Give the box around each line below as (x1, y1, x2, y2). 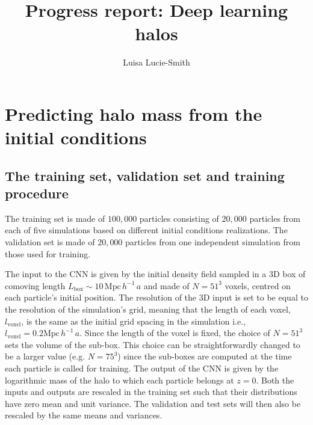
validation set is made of (5, 236, 95, 248)
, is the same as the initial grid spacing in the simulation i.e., (21, 314, 246, 327)
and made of (143, 279, 190, 292)
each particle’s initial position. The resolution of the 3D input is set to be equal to (5, 291, 308, 304)
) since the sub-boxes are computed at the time (117, 350, 292, 362)
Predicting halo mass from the (5, 101, 262, 126)
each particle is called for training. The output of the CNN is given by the (5, 362, 279, 374)
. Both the (256, 373, 294, 386)
